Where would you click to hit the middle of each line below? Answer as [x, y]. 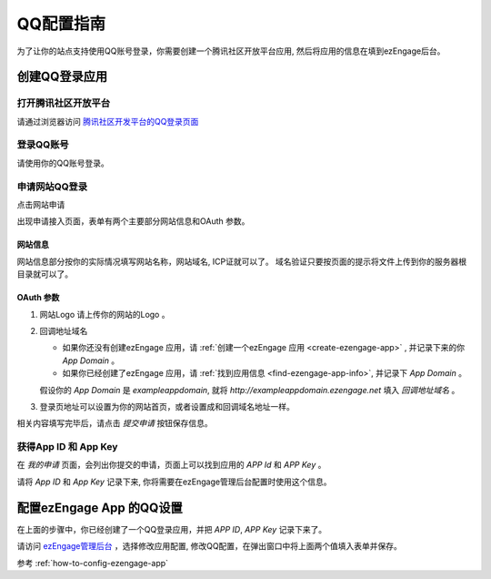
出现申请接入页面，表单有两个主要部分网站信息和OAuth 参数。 [133, 221]
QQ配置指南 [61, 24]
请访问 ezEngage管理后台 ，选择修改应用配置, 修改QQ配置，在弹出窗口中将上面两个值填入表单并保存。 [209, 546]
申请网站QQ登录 [52, 187]
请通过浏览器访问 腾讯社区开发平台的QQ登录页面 [108, 121]
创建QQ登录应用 [62, 77]
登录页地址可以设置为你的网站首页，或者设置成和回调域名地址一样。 [167, 406]
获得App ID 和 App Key [67, 447]
